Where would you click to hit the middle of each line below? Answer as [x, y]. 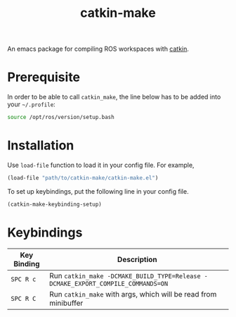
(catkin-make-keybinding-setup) [54, 204]
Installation [41, 145]
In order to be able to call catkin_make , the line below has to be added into [114, 97]
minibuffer [66, 303]
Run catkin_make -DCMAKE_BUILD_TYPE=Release [125, 275]
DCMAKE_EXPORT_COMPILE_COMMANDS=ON [109, 284]
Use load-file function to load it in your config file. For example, [101, 165]
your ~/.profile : [32, 104]
